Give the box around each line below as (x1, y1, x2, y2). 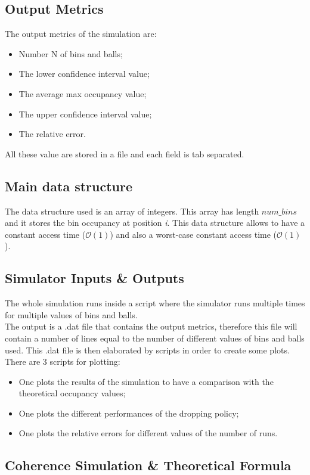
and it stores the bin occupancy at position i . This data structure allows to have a (5, 216, 305, 229)
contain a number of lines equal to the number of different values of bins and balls (5, 331, 305, 344)
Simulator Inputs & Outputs (5, 269, 184, 287)
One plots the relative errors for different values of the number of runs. (18, 427, 278, 439)
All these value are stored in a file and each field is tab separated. (5, 147, 244, 160)
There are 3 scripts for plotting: (5, 355, 120, 368)
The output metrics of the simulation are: (5, 27, 157, 40)
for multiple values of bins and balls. (5, 308, 138, 321)
